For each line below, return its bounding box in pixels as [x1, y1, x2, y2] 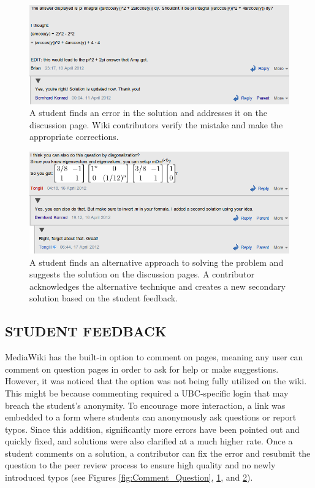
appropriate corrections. [29, 130, 119, 143]
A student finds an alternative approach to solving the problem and [29, 255, 284, 268]
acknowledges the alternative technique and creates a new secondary [29, 279, 286, 292]
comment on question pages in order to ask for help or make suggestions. [5, 362, 279, 375]
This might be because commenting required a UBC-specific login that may [5, 386, 289, 399]
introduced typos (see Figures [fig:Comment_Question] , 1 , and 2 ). [5, 471, 253, 484]
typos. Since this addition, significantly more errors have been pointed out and [5, 422, 300, 435]
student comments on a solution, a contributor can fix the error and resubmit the [5, 446, 311, 459]
